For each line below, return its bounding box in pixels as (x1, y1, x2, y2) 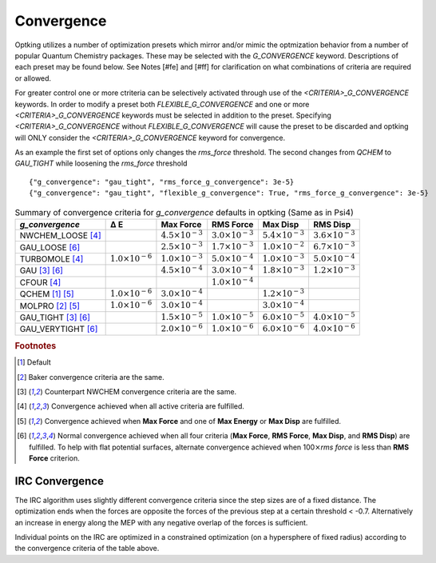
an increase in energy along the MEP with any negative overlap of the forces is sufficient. (14, 517, 308, 527)
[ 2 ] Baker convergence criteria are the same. (17, 372, 164, 381)
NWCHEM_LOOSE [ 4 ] (19, 230, 101, 242)
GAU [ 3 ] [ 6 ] (19, 265, 64, 276)
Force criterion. (29, 453, 80, 463)
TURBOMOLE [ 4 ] (19, 253, 84, 264)
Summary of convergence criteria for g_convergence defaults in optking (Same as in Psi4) (14, 206, 355, 218)
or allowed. (14, 73, 52, 83)
